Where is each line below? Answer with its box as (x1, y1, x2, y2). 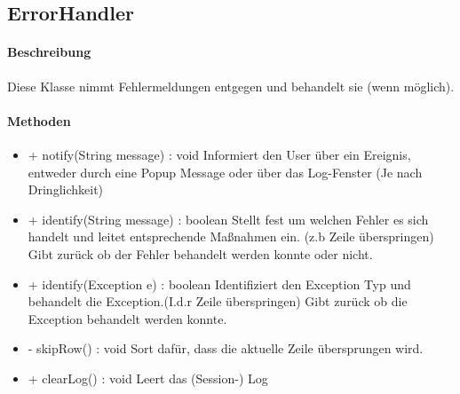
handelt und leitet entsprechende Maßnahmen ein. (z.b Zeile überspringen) (28, 227, 434, 246)
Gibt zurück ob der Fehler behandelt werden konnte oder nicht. (28, 244, 373, 263)
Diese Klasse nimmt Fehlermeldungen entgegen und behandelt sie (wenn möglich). (7, 76, 455, 95)
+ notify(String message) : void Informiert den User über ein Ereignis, (28, 145, 411, 163)
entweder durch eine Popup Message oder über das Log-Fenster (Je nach (28, 162, 423, 181)
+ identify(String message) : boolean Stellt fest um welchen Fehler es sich (28, 209, 429, 228)
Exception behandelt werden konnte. (28, 309, 227, 327)
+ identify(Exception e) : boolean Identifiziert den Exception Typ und (28, 274, 411, 293)
